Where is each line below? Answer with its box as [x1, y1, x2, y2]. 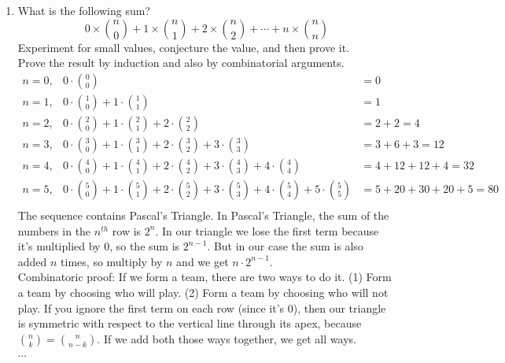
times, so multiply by [61, 253, 163, 269]
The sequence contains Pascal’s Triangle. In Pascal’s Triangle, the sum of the [17, 207, 389, 223]
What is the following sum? [17, 2, 150, 18]
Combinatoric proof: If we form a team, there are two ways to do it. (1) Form [17, 269, 392, 285]
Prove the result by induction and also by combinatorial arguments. [17, 54, 345, 71]
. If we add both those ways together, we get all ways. [97, 330, 356, 346]
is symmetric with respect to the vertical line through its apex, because [17, 315, 362, 332]
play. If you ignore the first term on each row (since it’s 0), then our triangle [17, 299, 386, 316]
